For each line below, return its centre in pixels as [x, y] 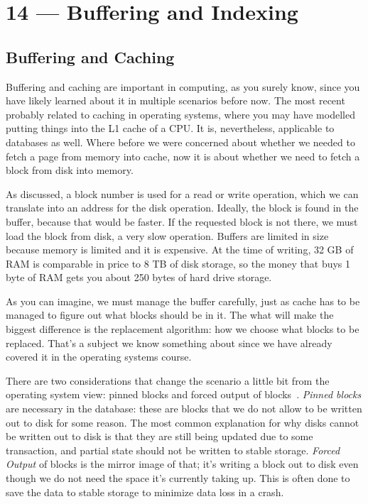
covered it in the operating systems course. [99, 357]
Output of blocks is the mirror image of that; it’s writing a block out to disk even [182, 464]
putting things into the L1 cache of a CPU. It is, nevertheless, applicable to [170, 128]
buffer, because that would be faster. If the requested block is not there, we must [182, 221]
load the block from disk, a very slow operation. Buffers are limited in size [167, 235]
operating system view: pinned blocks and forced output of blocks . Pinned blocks [184, 394]
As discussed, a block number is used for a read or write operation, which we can [182, 193]
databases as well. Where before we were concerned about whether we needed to [180, 142]
